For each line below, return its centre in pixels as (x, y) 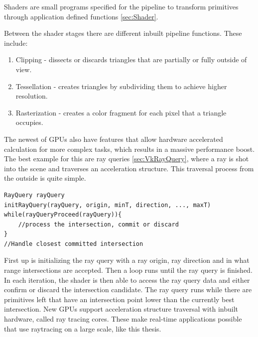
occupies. (29, 122)
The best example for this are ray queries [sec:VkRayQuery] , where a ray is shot (127, 159)
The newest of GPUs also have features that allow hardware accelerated (114, 139)
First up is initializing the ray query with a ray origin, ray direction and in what (127, 260)
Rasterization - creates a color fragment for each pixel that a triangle (121, 112)
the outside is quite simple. (45, 178)
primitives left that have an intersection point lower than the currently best (119, 299)
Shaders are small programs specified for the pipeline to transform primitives (121, 6)
